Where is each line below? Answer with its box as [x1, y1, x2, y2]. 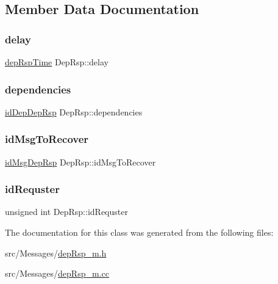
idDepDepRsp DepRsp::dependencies [5, 105, 143, 118]
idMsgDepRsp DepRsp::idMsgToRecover [5, 155, 156, 168]
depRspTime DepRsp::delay [5, 56, 109, 68]
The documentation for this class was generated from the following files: [5, 226, 274, 239]
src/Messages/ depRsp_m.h [5, 246, 107, 259]
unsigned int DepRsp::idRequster [5, 205, 128, 218]
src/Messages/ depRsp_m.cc [5, 267, 109, 280]
